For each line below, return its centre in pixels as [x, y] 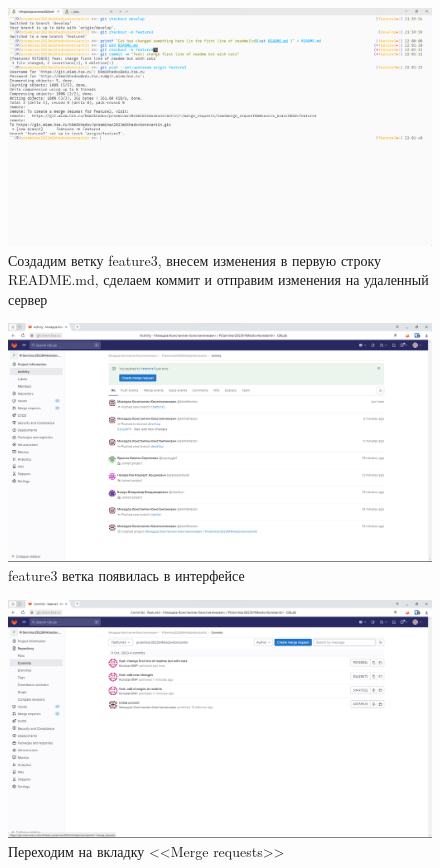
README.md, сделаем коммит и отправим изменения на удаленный [218, 279]
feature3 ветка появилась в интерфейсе [126, 575]
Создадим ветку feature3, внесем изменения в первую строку [195, 259]
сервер [28, 298]
